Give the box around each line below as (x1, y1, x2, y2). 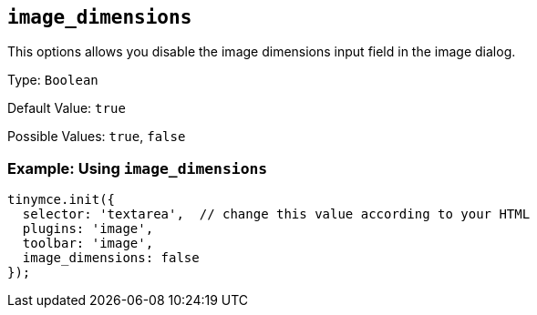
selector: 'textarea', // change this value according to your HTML (22, 207, 531, 222)
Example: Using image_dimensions (7, 158, 268, 178)
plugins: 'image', (22, 221, 154, 237)
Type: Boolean (7, 72, 98, 88)
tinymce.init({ (7, 192, 116, 208)
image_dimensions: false (22, 250, 200, 266)
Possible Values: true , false (7, 128, 186, 145)
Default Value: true (7, 100, 126, 117)
